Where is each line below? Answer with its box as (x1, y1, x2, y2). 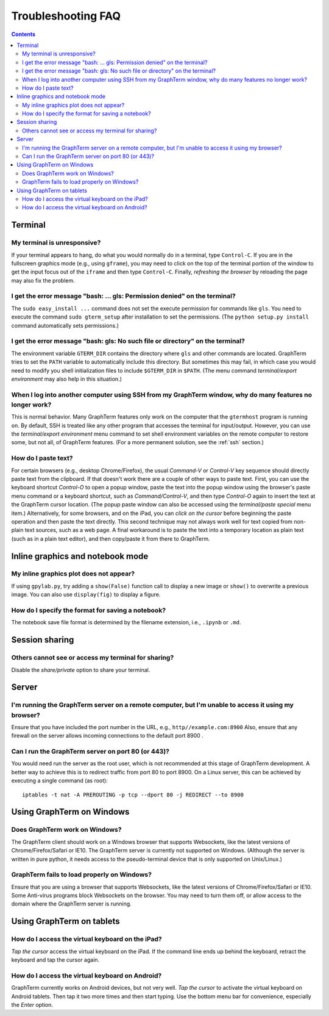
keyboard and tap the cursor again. (11, 956, 100, 964)
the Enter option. (11, 1001, 54, 1008)
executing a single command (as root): (11, 777, 108, 784)
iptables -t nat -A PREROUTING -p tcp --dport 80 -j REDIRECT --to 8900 (22, 791, 244, 798)
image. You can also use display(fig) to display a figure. (11, 591, 161, 598)
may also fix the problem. (11, 276, 76, 284)
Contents (11, 31, 36, 38)
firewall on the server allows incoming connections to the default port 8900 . (11, 732, 203, 740)
